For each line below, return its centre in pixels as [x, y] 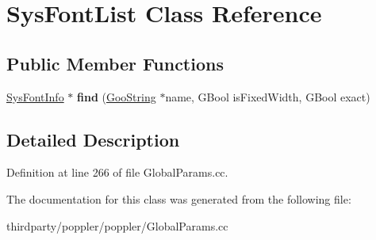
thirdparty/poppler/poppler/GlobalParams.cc [117, 225]
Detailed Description [93, 139]
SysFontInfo [35, 96]
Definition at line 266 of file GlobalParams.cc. [117, 172]
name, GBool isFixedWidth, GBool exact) [268, 96]
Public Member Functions [115, 63]
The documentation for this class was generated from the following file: [179, 198]
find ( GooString [116, 96]
